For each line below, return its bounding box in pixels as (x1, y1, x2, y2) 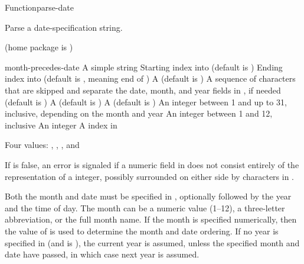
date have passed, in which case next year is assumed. (5, 248, 200, 260)
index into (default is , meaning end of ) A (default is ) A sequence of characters (5, 72, 296, 85)
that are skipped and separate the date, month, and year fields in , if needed (5, 83, 281, 96)
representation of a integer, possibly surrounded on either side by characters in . (5, 170, 295, 182)
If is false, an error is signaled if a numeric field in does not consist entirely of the (5, 158, 299, 170)
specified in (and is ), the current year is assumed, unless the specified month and (5, 236, 300, 249)
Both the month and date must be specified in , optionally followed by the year (5, 190, 292, 202)
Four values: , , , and (5, 139, 80, 151)
